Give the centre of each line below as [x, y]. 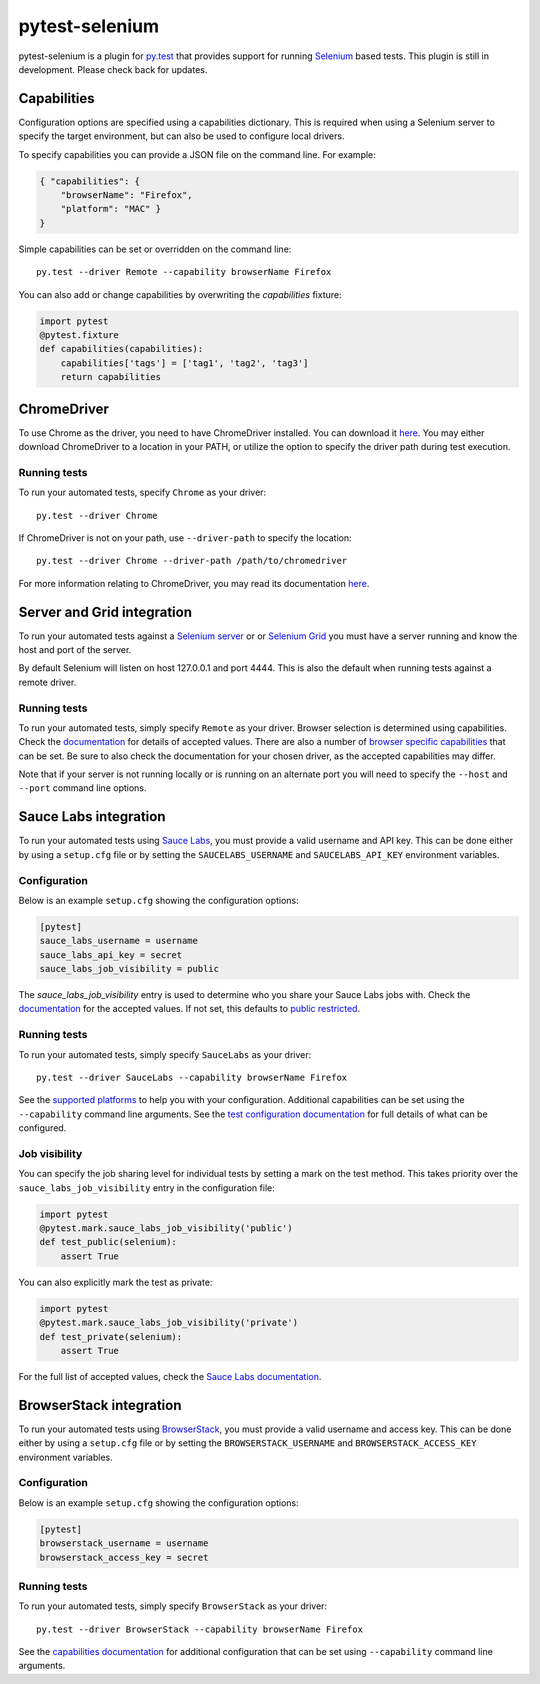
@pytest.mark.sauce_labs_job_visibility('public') [166, 1228]
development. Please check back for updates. [113, 69]
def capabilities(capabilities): [121, 349]
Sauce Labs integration [92, 816]
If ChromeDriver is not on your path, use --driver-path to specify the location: [185, 537]
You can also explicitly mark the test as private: [115, 1282]
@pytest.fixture [79, 334]
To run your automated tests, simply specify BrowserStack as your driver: [173, 1606]
